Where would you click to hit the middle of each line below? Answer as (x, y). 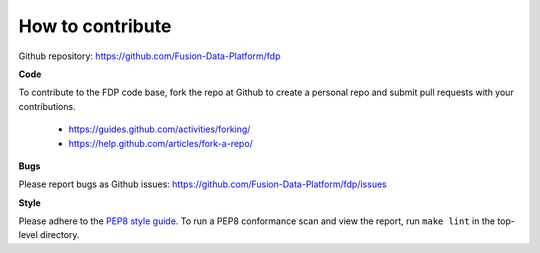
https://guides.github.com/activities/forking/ (159, 129)
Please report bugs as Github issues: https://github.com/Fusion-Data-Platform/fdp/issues (202, 184)
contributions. (47, 106)
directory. (60, 235)
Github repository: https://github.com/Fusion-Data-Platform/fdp (149, 56)
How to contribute (95, 26)
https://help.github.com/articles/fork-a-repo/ (161, 143)
